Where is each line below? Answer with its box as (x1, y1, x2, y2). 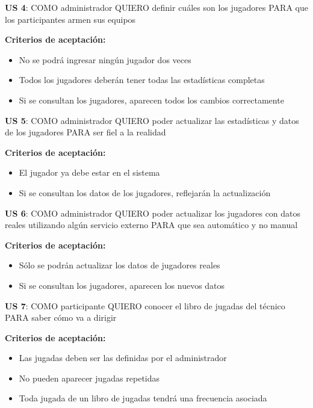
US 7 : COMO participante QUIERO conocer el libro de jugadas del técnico (5, 299, 285, 312)
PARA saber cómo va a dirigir (5, 311, 117, 324)
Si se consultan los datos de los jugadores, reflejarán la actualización (19, 186, 271, 199)
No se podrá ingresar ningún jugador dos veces (19, 53, 191, 66)
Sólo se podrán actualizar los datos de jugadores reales (19, 259, 220, 271)
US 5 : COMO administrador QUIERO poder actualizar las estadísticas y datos (5, 114, 299, 126)
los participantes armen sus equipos (5, 13, 136, 25)
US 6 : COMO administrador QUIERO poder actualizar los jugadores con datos (5, 206, 301, 219)
